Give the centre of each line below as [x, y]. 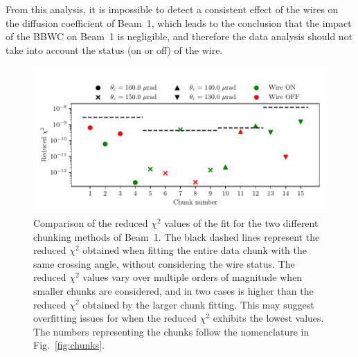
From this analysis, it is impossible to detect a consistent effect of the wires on [172, 9]
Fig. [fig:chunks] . [69, 345]
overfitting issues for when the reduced [115, 318]
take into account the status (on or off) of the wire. [114, 49]
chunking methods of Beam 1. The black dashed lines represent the [177, 236]
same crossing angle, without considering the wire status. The [164, 263]
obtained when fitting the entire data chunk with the [195, 250]
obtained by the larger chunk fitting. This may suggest [198, 304]
